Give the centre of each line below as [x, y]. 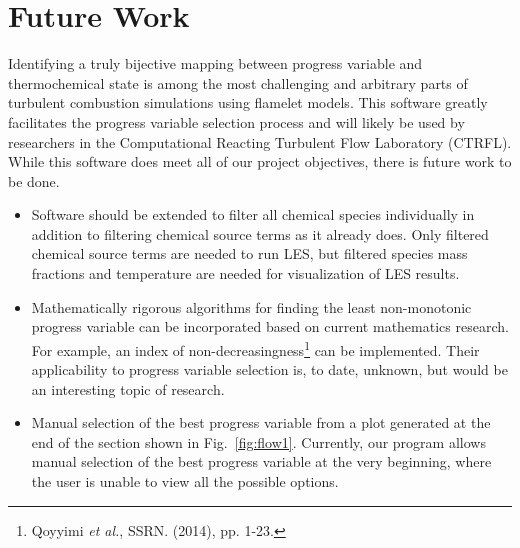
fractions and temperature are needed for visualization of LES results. [245, 273]
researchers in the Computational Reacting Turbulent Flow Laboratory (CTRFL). [260, 141]
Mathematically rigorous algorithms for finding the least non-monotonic [251, 306]
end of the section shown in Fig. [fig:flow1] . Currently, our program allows [258, 441]
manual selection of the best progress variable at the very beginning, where [261, 461]
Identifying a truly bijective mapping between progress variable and [215, 63]
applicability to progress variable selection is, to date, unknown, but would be [269, 369]
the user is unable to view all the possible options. [185, 481]
